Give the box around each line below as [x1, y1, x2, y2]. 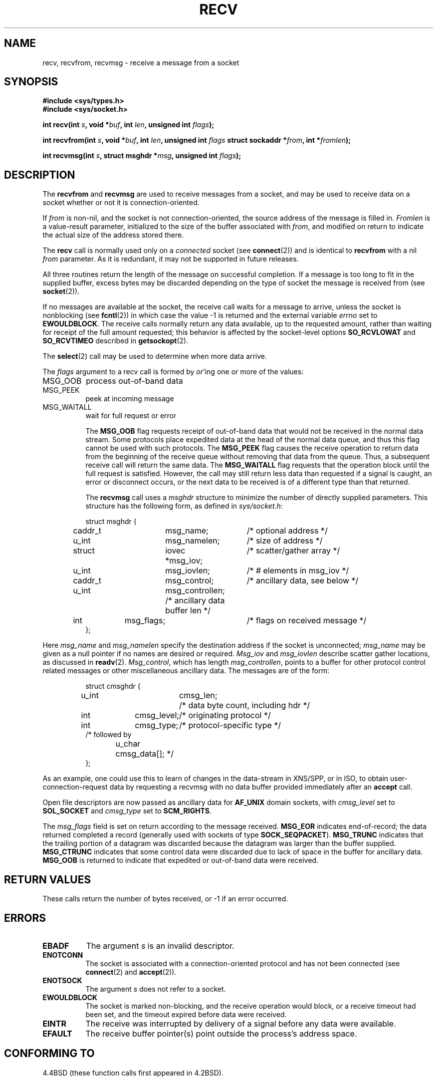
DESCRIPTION [4, 168, 75, 181]
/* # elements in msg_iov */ [246, 565, 349, 576]
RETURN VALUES [4, 873, 91, 886]
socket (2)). [42, 287, 80, 296]
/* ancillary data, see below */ [246, 575, 359, 586]
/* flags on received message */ [246, 615, 367, 626]
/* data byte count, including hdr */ [179, 700, 310, 711]
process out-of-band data [86, 376, 183, 386]
